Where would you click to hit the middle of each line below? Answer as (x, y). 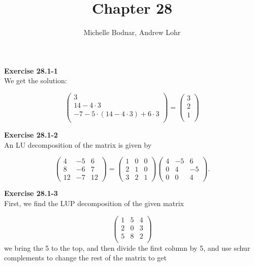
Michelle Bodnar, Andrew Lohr (132, 32)
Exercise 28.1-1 (31, 70)
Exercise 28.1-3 (31, 193)
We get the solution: (36, 80)
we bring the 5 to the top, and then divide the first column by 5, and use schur (127, 247)
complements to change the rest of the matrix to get (85, 258)
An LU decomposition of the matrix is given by (78, 144)
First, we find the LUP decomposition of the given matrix (94, 203)
